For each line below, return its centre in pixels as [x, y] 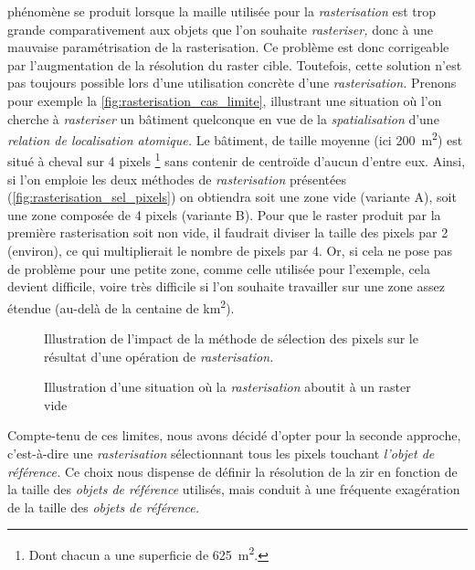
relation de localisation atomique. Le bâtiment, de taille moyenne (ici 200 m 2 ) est [235, 138]
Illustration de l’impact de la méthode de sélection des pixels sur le [231, 338]
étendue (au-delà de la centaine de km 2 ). [121, 306]
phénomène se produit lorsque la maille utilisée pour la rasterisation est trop [222, 11]
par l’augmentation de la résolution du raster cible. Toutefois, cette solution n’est [235, 64]
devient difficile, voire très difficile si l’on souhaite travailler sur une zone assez [226, 286]
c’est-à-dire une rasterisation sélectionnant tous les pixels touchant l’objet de [221, 454]
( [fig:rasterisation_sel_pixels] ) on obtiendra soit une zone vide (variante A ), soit [232, 197]
